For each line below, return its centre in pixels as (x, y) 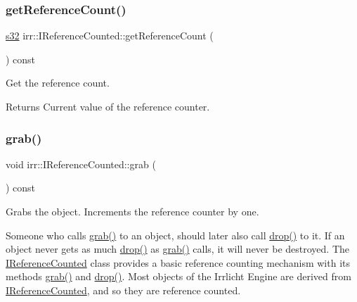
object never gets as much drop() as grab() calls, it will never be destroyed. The (178, 249)
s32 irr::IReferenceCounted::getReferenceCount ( (110, 36)
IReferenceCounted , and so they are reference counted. (123, 290)
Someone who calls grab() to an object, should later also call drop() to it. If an (175, 235)
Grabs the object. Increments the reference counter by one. (132, 211)
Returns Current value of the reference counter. (108, 106)
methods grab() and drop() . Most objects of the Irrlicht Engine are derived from (178, 276)
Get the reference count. (58, 83)
